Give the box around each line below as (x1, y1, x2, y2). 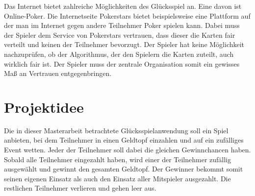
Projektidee (4, 97, 84, 117)
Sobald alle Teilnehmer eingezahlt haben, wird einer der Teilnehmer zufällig (4, 154, 231, 164)
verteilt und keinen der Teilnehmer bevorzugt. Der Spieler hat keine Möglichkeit (4, 39, 245, 49)
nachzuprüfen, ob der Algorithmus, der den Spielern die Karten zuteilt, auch (4, 49, 234, 59)
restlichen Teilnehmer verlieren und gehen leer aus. (4, 183, 156, 193)
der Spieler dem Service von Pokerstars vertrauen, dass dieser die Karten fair (4, 29, 235, 40)
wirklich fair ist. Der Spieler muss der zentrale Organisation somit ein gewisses (4, 58, 240, 69)
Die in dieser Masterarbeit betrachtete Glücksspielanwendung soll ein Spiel (4, 125, 229, 135)
